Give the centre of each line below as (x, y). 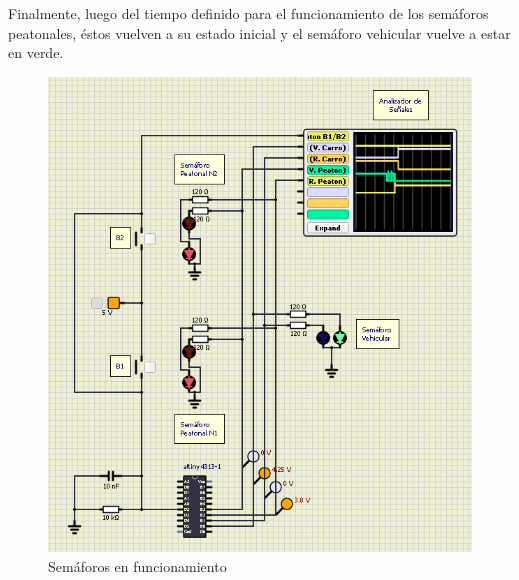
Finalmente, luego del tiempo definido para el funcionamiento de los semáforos (248, 13)
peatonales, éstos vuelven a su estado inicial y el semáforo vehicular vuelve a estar (259, 32)
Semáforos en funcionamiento (137, 566)
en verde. (36, 52)
